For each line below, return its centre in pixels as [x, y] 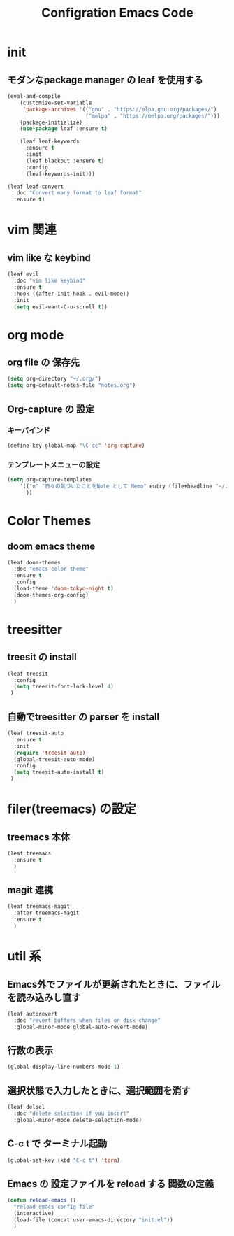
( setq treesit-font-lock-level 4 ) [64, 687]
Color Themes [49, 521]
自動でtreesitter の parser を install [83, 717]
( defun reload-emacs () [42, 1200]
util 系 [24, 957]
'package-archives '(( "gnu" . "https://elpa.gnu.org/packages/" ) [120, 109]
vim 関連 [32, 230]
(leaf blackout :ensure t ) [65, 161]
